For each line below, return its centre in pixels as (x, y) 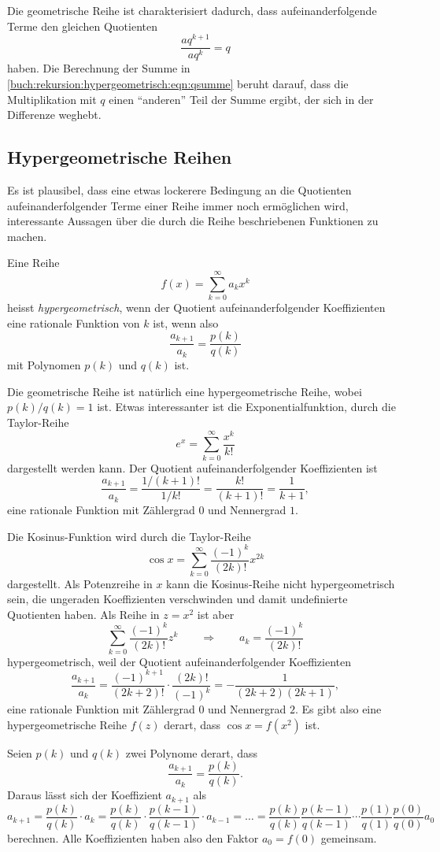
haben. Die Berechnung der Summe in (99, 68)
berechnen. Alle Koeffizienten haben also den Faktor (133, 837)
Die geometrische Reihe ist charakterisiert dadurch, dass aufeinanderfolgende (192, 10)
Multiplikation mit (52, 99)
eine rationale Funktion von (74, 322)
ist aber (216, 614)
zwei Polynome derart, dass (191, 752)
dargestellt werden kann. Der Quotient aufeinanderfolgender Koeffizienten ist (192, 467)
